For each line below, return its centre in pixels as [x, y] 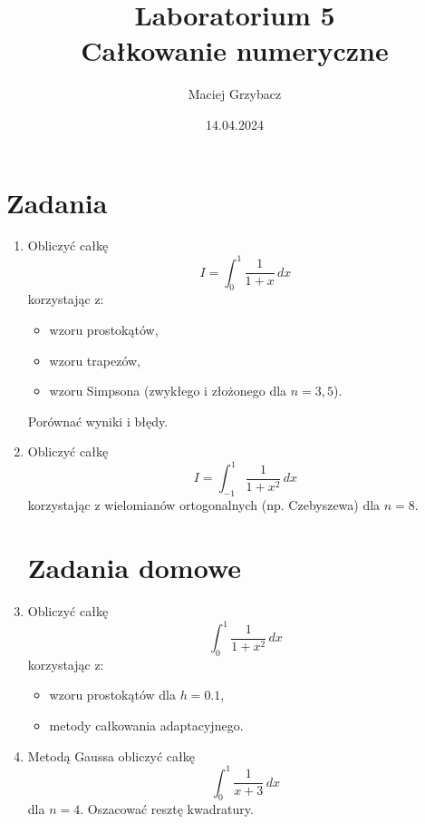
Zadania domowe [135, 567]
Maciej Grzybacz [235, 94]
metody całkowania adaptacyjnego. [146, 725]
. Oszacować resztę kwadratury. [167, 809]
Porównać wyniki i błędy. [98, 421]
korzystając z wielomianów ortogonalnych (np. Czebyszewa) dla [204, 505]
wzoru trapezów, [95, 360]
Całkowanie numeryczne [235, 50]
